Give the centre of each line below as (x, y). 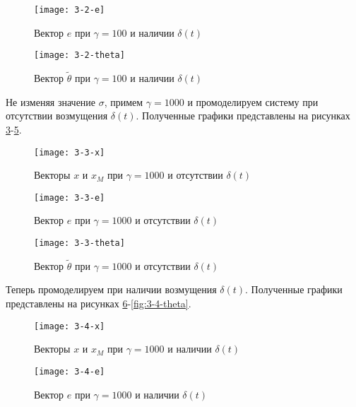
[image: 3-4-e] (70, 371)
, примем (124, 101)
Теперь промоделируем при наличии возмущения (111, 289)
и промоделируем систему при (253, 101)
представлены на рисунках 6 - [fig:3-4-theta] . (99, 303)
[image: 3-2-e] (70, 10)
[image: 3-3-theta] (79, 243)
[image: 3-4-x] (70, 326)
